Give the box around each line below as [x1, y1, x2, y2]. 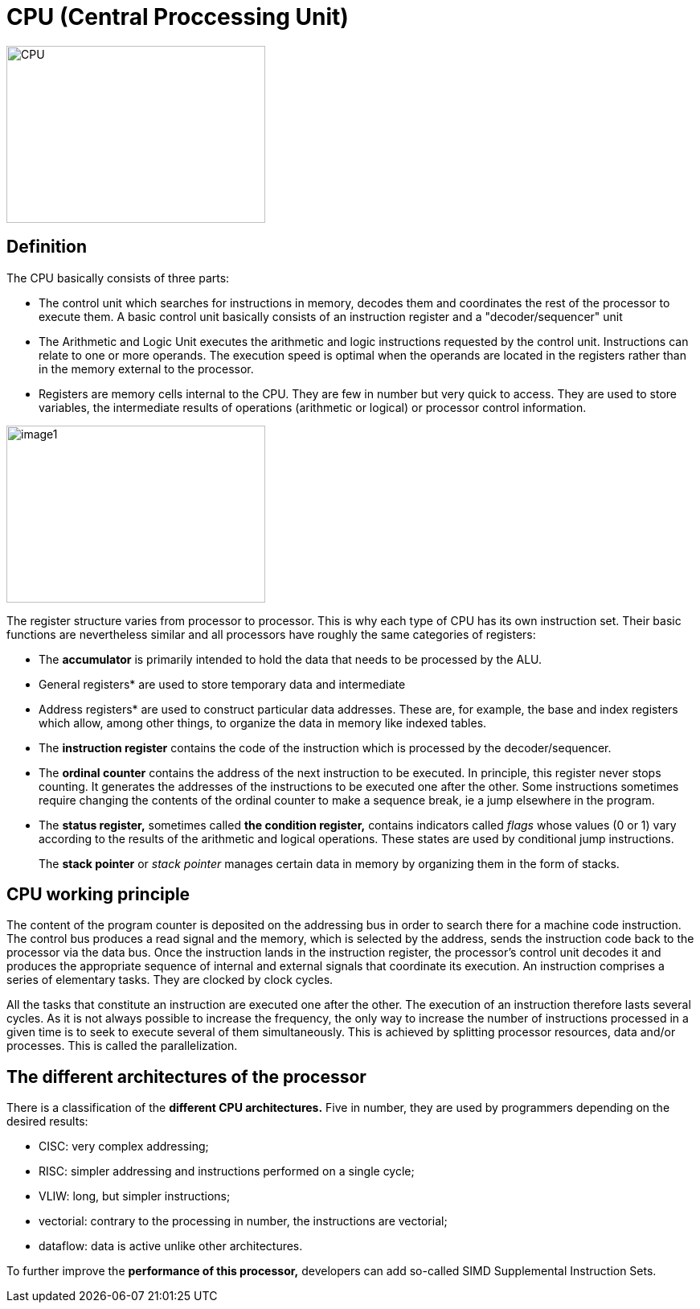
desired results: [6, 1114, 88, 1129]
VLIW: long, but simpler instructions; [39, 1189, 231, 1204]
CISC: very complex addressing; [39, 1139, 209, 1154]
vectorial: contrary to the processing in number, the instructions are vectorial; [39, 1214, 448, 1229]
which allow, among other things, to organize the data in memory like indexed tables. [39, 715, 487, 730]
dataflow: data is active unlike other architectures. [39, 1239, 303, 1253]
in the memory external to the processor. [39, 361, 254, 376]
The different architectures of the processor [6, 1066, 366, 1087]
